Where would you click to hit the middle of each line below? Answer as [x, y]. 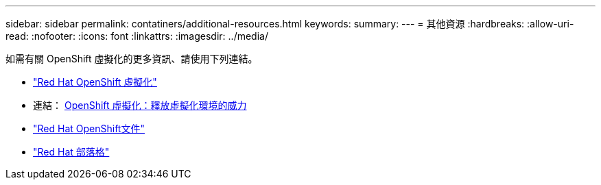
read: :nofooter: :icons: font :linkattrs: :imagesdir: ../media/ [137, 36]
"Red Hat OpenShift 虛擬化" [95, 82]
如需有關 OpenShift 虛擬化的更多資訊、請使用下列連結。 [132, 59]
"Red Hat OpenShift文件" [89, 128]
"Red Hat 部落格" [71, 152]
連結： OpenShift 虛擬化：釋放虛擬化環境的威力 [140, 105]
